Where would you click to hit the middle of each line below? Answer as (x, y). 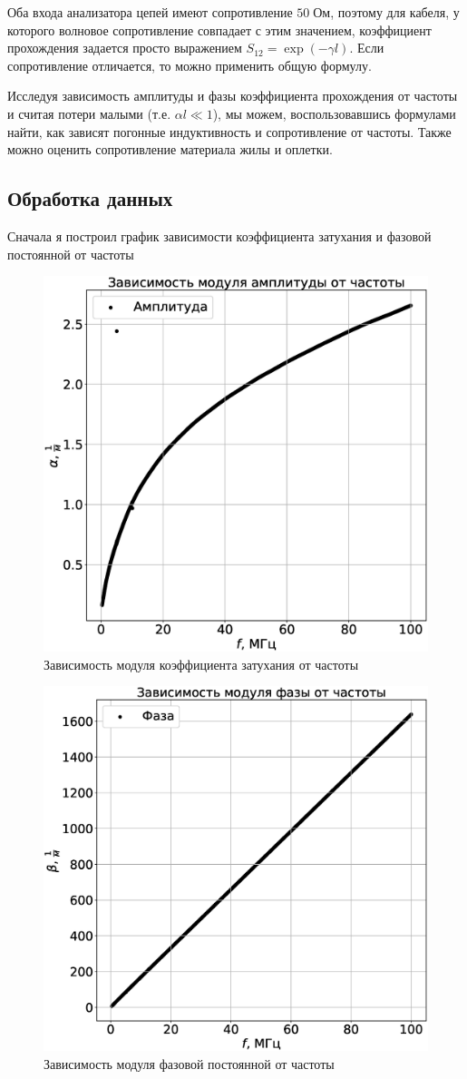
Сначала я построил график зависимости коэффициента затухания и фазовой (219, 235)
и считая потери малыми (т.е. (89, 113)
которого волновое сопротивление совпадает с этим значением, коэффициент (219, 29)
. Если (367, 48)
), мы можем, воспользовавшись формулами (334, 113)
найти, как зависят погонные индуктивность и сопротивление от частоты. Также (229, 131)
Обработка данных (90, 198)
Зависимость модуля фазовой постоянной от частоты (189, 1064)
